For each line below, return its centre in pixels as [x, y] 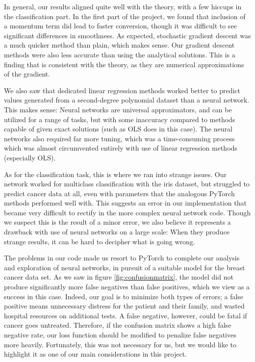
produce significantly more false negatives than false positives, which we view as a [127, 287]
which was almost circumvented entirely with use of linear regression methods [121, 148]
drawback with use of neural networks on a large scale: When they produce [117, 232]
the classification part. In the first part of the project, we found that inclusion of [125, 16]
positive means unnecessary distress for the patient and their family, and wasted [124, 306]
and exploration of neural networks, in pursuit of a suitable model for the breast [125, 267]
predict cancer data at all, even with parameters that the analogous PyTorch [119, 193]
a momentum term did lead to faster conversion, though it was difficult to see [120, 26]
